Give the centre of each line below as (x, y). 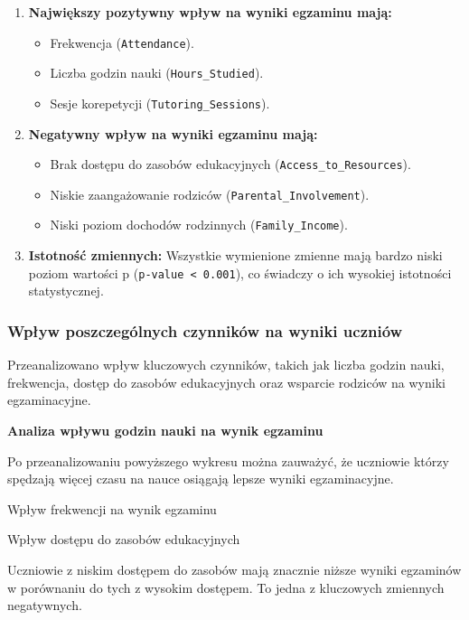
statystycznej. (66, 291)
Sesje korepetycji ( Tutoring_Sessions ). (160, 103)
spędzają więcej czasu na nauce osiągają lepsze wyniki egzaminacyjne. (201, 479)
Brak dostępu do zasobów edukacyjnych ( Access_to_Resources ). (230, 164)
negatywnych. (45, 605)
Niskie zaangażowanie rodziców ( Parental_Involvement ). (210, 194)
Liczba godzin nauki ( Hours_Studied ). (157, 73)
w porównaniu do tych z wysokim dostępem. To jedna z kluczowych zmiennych (226, 587)
